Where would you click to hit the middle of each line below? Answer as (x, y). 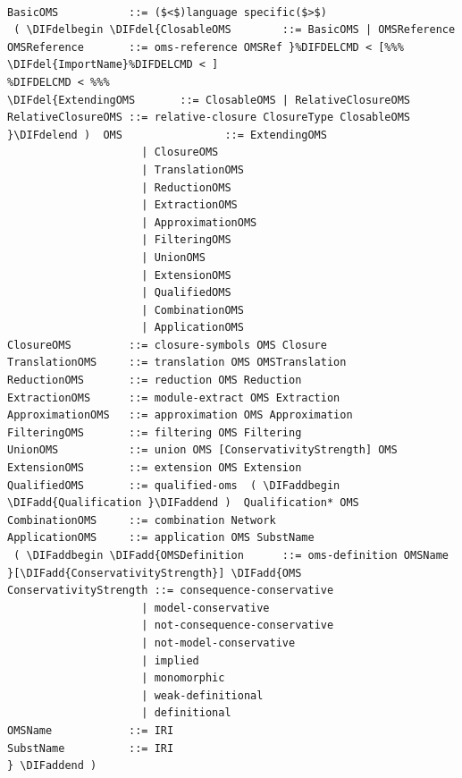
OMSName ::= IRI (91, 730)
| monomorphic (183, 678)
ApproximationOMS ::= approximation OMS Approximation (180, 415)
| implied (170, 660)
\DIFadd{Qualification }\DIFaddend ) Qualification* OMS (183, 503)
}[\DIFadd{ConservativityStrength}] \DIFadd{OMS (155, 573)
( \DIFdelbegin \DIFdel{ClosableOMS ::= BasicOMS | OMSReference (235, 30)
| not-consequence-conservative (238, 626)
